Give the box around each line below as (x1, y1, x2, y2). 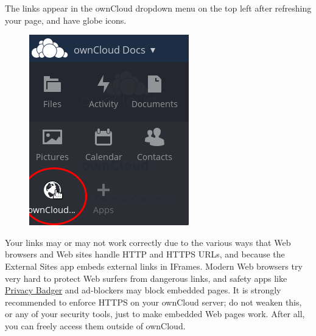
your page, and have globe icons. (5, 13, 127, 26)
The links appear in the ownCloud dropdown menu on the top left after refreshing (5, 2, 312, 14)
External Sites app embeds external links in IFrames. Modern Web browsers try (5, 259, 303, 272)
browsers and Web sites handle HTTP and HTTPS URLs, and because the (5, 248, 285, 261)
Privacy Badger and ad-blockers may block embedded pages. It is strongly (5, 284, 281, 296)
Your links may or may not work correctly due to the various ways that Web (5, 236, 291, 248)
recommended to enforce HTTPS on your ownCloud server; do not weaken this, (5, 295, 302, 308)
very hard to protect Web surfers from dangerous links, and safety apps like (5, 271, 287, 284)
